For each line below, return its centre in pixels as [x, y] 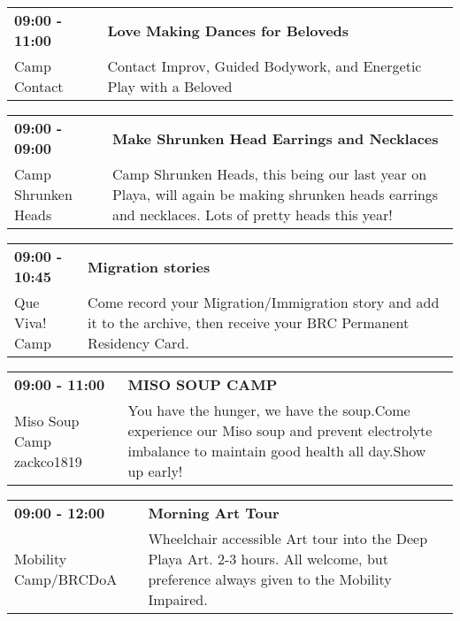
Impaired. [178, 599]
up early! [155, 471]
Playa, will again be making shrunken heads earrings [275, 194]
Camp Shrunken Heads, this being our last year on [269, 174]
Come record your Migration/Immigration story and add [264, 302]
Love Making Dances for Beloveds [228, 30]
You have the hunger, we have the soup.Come [269, 410]
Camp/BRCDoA [66, 579]
